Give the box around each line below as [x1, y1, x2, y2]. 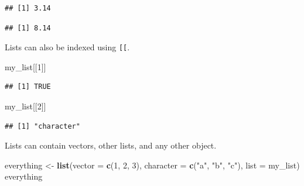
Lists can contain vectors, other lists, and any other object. [5, 139, 217, 151]
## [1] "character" [5, 122, 80, 130]
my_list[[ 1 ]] [5, 60, 46, 73]
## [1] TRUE [5, 82, 51, 91]
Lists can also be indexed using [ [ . [5, 41, 130, 53]
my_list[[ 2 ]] [5, 100, 46, 112]
